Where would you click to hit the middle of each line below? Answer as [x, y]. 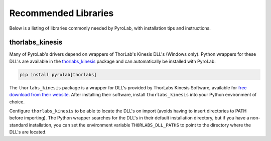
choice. [17, 102]
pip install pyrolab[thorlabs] [58, 75]
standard [19, 125]
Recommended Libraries [61, 13]
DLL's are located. [28, 132]
